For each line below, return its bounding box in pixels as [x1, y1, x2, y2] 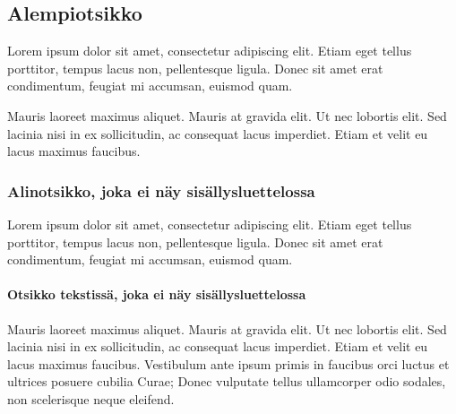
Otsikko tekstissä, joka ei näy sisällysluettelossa [7, 285, 306, 304]
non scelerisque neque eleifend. [7, 389, 175, 408]
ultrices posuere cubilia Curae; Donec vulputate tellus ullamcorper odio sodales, [7, 372, 446, 391]
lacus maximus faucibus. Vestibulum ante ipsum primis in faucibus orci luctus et [7, 354, 450, 373]
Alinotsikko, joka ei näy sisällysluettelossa [7, 179, 315, 202]
